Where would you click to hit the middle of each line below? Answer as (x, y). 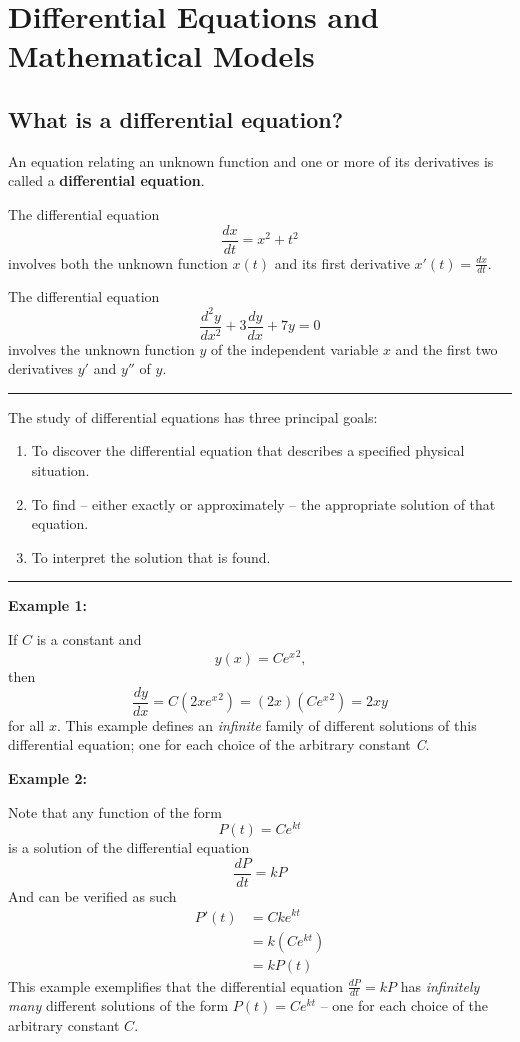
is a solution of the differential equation (129, 847)
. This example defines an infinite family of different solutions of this (266, 724)
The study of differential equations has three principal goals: (193, 416)
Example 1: (47, 605)
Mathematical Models (161, 55)
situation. (60, 469)
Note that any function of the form (115, 811)
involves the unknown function (101, 348)
